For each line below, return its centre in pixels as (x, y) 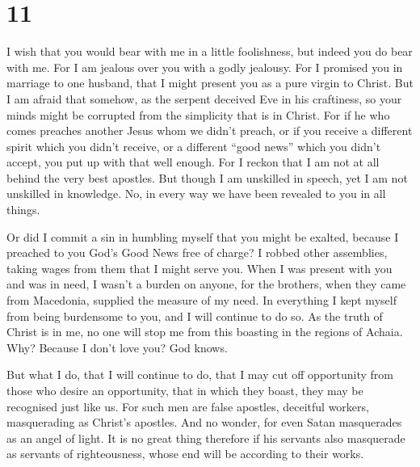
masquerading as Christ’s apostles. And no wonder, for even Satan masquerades (204, 422)
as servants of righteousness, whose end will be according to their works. (185, 454)
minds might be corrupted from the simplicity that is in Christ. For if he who (198, 114)
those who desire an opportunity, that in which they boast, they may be (185, 390)
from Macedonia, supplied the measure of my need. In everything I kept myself (202, 300)
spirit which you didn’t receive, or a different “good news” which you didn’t (194, 146)
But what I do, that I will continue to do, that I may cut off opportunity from (200, 374)
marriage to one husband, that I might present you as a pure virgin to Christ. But (210, 83)
